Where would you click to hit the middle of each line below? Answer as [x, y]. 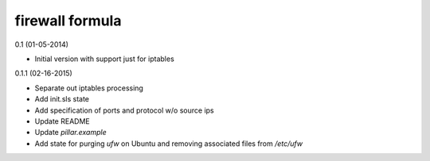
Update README [63, 121]
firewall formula [68, 21]
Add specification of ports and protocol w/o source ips [124, 110]
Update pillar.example [70, 132]
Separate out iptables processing [89, 88]
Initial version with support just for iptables [104, 59]
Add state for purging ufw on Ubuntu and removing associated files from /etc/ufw [168, 144]
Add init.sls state [62, 99]
